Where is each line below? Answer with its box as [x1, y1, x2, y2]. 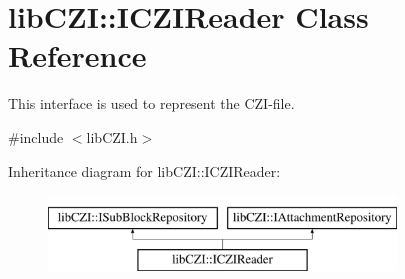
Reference [8, 35, 147, 76]
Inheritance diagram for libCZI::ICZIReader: [8, 160, 281, 181]
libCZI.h [86, 126, 138, 147]
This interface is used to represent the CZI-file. [8, 93, 295, 114]
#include [8, 126, 64, 147]
